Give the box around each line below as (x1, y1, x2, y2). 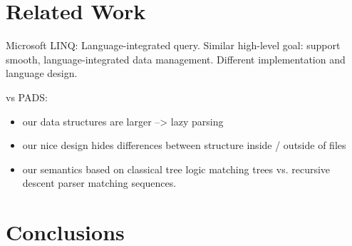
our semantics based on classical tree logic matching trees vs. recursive (22, 161, 331, 176)
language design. (6, 66, 78, 81)
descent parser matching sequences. (22, 175, 177, 190)
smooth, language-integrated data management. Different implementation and (6, 51, 346, 66)
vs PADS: (6, 89, 48, 104)
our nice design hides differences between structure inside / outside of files (22, 138, 346, 153)
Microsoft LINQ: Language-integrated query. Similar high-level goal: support (6, 38, 341, 53)
